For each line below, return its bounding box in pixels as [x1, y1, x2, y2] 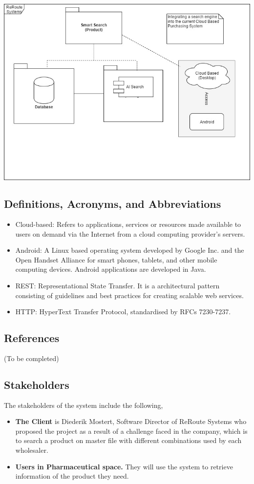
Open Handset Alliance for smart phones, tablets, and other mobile [15, 254, 217, 264]
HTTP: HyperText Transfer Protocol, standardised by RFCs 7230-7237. [15, 306, 231, 317]
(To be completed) [4, 353, 59, 363]
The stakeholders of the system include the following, [4, 400, 163, 410]
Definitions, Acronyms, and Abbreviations [4, 196, 221, 211]
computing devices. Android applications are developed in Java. [15, 264, 206, 274]
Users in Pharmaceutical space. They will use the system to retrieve [15, 461, 233, 471]
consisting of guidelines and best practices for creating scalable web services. [15, 290, 244, 300]
